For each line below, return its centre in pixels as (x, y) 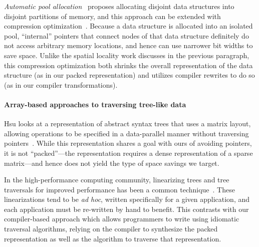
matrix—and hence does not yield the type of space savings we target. (112, 163)
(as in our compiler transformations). (61, 84)
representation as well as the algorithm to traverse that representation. (113, 238)
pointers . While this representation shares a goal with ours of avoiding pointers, (128, 143)
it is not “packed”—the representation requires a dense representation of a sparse (128, 153)
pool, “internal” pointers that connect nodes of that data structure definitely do (126, 35)
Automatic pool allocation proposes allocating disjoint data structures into (119, 6)
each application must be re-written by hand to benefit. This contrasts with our (126, 209)
